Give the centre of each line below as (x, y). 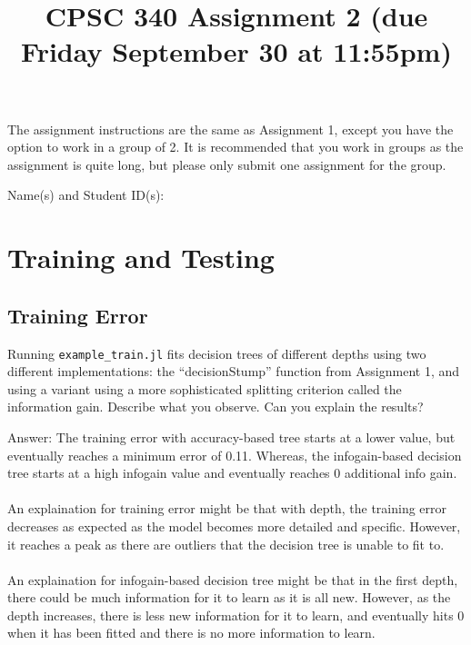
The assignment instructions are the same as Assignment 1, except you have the (230, 129)
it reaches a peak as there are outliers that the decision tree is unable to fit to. (226, 544)
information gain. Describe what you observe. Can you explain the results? (215, 407)
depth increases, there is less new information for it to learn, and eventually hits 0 (236, 615)
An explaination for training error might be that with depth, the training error (227, 508)
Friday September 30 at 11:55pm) (236, 51)
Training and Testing (141, 258)
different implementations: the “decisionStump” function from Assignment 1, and (234, 371)
